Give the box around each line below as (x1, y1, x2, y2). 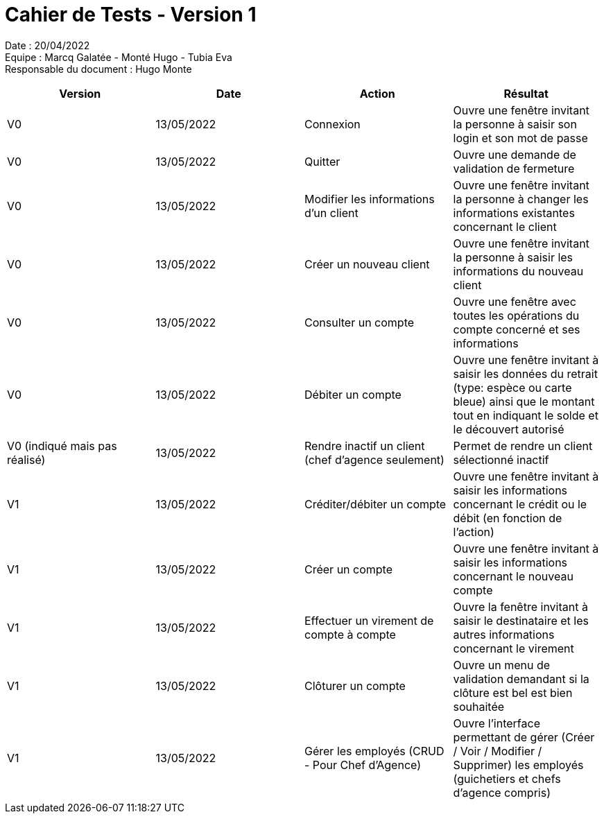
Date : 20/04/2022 (5, 39, 90, 51)
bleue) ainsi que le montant (453, 394, 595, 408)
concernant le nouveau (453, 569, 573, 583)
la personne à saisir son (453, 117, 577, 131)
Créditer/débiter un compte (304, 497, 447, 511)
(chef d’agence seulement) (304, 452, 445, 467)
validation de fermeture (453, 161, 575, 175)
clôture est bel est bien (453, 685, 573, 700)
